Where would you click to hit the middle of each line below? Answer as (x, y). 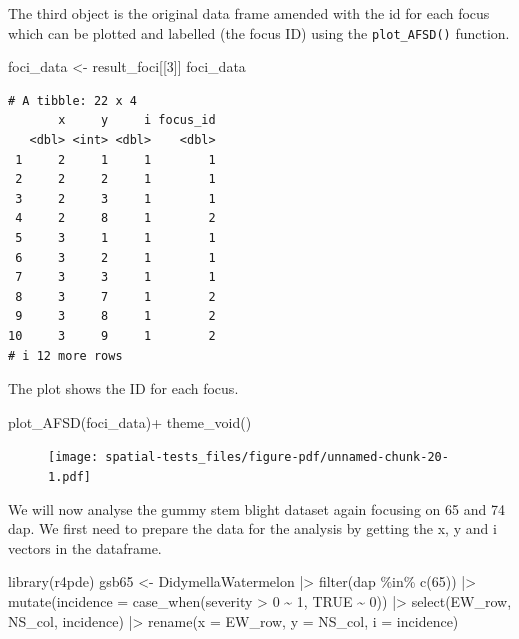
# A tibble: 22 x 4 (72, 100)
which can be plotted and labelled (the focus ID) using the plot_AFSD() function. (259, 32)
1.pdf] (69, 477)
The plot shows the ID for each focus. (123, 388)
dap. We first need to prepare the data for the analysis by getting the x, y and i (252, 528)
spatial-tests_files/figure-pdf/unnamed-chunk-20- (277, 457)
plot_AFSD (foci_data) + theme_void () (130, 421)
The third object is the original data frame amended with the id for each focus (249, 13)
